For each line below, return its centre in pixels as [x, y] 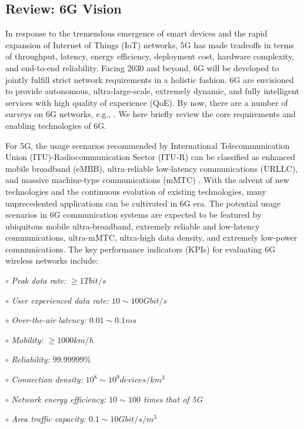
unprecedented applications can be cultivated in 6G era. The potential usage [143, 203]
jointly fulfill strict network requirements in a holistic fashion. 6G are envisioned [150, 79]
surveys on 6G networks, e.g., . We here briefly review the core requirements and [151, 114]
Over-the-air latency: [49, 320]
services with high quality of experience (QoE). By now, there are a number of [147, 102]
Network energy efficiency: [59, 399]
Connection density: [47, 379]
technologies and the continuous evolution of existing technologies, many [136, 191]
